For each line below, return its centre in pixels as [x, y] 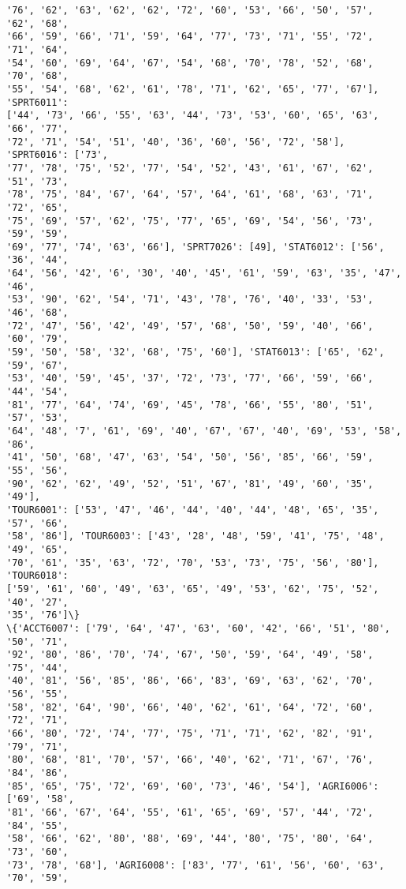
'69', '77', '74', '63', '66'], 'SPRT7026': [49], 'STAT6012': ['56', [196, 247]
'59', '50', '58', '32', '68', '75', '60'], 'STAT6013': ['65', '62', [196, 353]
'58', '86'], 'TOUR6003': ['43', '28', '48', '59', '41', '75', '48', [196, 536]
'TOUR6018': [37, 576]
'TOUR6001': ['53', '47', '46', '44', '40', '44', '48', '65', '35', [193, 510]
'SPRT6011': [37, 102]
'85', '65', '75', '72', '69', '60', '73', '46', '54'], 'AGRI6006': [193, 786]
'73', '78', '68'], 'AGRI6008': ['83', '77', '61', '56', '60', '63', [196, 865]
